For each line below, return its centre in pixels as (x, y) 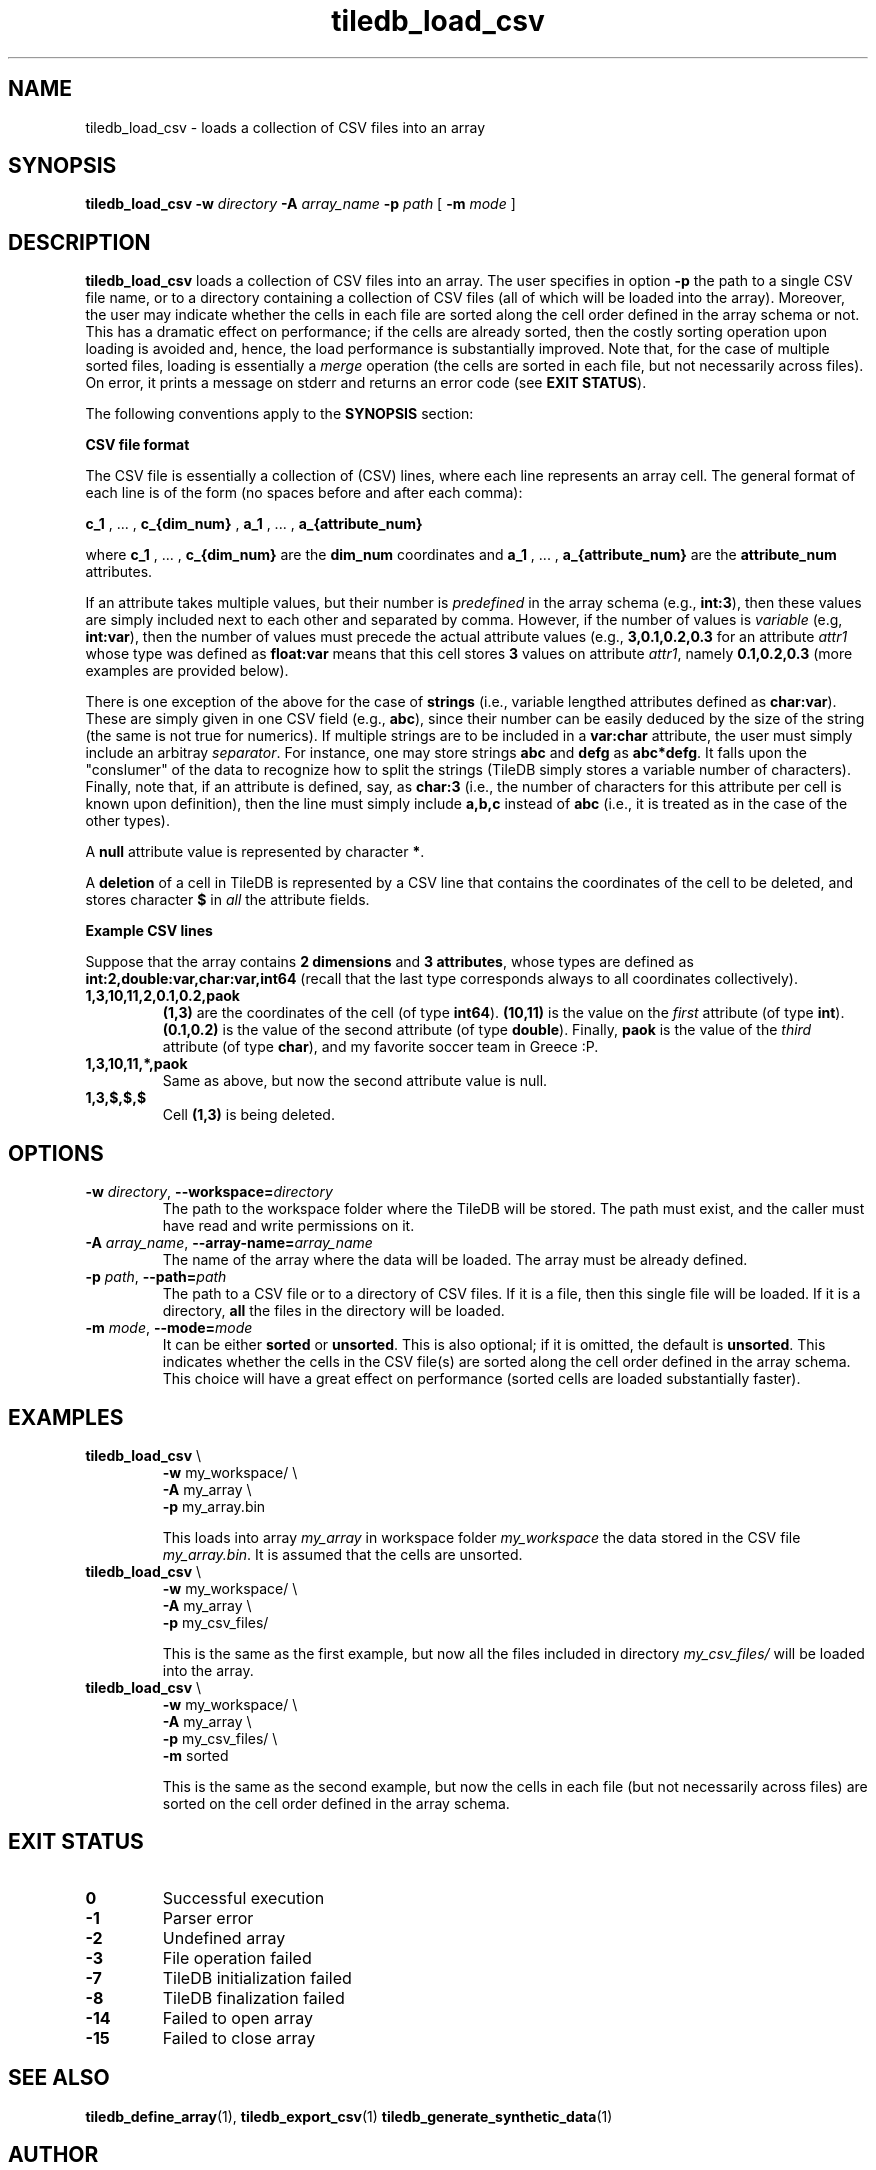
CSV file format (137, 445)
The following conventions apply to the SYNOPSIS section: (279, 414)
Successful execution (243, 1897)
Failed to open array (238, 2017)
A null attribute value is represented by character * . (255, 852)
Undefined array (224, 1937)
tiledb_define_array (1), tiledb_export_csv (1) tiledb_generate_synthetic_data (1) (349, 2116)
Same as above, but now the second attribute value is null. (355, 1081)
